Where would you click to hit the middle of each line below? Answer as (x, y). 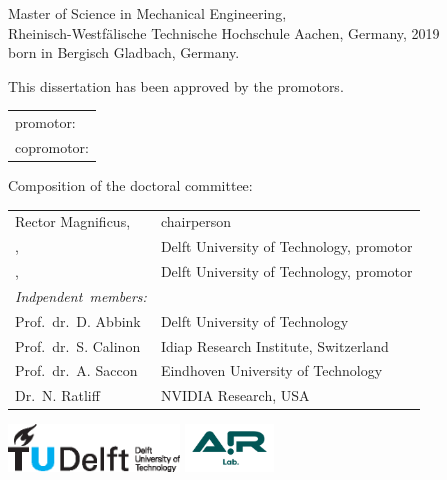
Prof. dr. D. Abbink (78, 320)
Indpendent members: (81, 295)
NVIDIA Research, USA (235, 395)
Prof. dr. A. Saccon (76, 370)
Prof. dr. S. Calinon (78, 345)
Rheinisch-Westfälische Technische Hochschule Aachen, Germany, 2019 (224, 32)
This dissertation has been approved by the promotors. (176, 85)
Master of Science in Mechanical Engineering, (147, 13)
